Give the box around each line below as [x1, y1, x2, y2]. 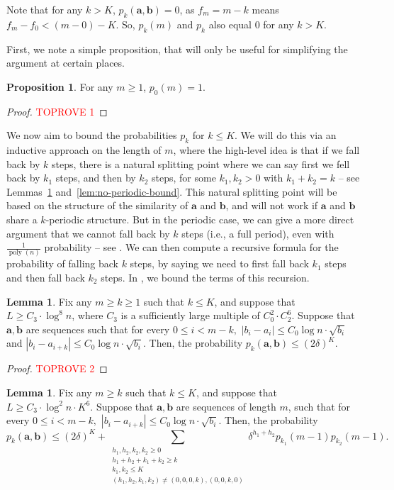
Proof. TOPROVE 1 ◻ [6, 104, 108, 118]
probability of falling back [6, 256, 118, 271]
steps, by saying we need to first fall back [130, 256, 309, 271]
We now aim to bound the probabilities [6, 128, 177, 143]
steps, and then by [55, 170, 136, 185]
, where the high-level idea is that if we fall [173, 142, 360, 157]
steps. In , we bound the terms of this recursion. [101, 270, 310, 285]
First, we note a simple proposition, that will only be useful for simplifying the [6, 41, 348, 56]
